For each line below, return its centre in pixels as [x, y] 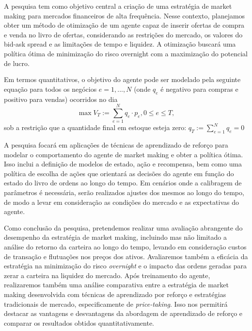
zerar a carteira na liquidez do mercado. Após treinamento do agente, [107, 275]
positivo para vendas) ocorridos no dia [61, 99]
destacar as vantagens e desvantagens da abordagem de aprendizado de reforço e [123, 313]
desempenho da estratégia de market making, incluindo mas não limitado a [115, 237]
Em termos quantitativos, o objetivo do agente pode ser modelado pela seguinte [122, 79]
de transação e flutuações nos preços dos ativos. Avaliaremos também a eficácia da [126, 256]
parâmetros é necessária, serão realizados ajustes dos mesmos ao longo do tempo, [124, 192]
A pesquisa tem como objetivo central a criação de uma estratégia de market [118, 6]
